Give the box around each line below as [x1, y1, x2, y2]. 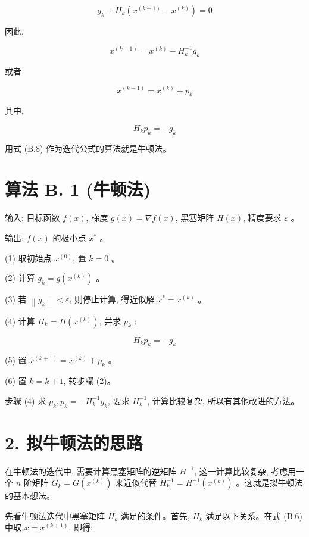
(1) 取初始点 [5, 251, 52, 264]
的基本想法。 [5, 489, 55, 502]
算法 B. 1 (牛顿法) [5, 177, 151, 201]
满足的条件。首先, [120, 509, 190, 522]
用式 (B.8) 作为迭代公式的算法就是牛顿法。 [5, 142, 171, 154]
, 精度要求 [243, 211, 282, 224]
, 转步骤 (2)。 [63, 374, 116, 387]
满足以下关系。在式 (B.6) [205, 509, 302, 522]
